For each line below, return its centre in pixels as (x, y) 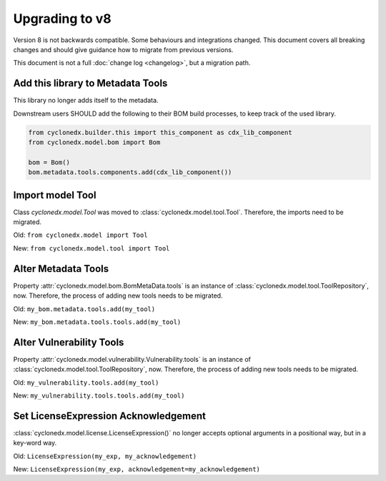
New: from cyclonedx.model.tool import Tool (91, 248)
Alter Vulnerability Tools (69, 342)
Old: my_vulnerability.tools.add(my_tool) (86, 383)
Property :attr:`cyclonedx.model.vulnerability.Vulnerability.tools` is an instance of (132, 359)
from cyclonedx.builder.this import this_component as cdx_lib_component (160, 132)
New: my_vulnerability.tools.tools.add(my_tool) (99, 395)
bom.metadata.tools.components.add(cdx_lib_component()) (130, 172)
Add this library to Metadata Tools (90, 83)
